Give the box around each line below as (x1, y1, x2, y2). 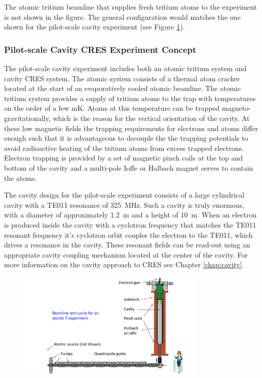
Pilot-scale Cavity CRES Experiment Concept (4, 43, 197, 55)
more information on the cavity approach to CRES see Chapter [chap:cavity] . (4, 259, 244, 270)
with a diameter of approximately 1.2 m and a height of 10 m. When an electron (4, 209, 257, 220)
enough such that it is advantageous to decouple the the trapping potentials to (4, 133, 248, 143)
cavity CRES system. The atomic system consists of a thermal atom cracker (4, 73, 240, 83)
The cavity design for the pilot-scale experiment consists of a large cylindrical (4, 190, 245, 200)
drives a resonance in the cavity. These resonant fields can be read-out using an (4, 239, 250, 250)
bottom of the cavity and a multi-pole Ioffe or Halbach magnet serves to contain (4, 162, 253, 173)
